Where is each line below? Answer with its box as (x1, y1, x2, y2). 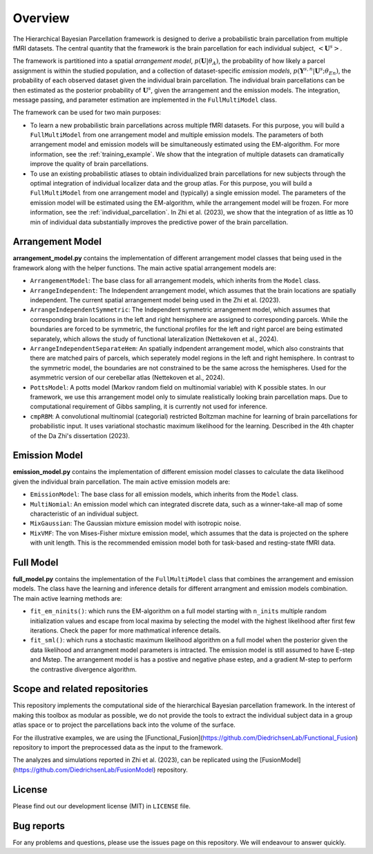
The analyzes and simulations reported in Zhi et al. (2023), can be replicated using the (12, 756, 258, 764)
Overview (12, 10, 70, 26)
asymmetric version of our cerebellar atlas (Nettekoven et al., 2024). (30, 374, 225, 382)
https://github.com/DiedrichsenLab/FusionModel (15, 765, 154, 774)
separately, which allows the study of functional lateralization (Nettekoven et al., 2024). (30, 334, 279, 343)
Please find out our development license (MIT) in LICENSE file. (12, 801, 191, 810)
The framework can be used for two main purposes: (12, 108, 162, 117)
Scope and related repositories (12, 683, 149, 695)
